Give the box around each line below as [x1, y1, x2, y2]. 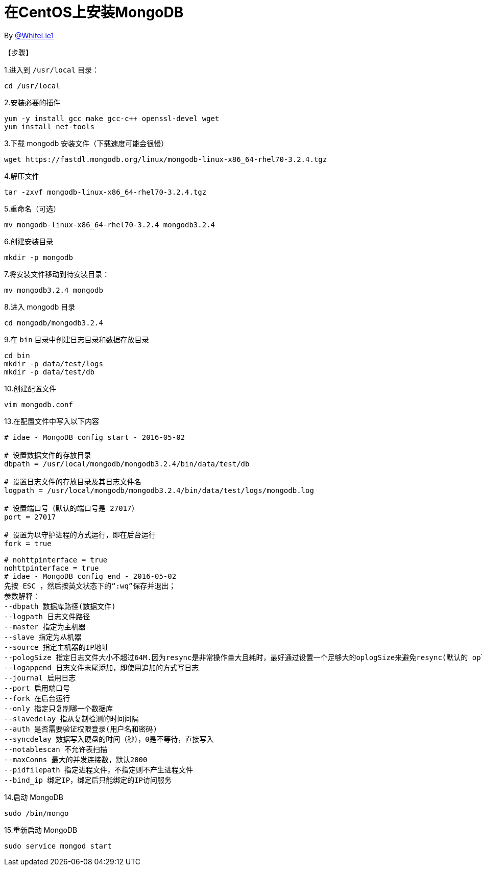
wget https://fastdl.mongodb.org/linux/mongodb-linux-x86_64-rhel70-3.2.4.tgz [4, 155, 327, 163]
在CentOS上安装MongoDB [4, 4, 184, 21]
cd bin [4, 351, 30, 360]
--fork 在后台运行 [4, 694, 70, 702]
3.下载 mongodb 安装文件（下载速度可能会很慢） [4, 138, 168, 148]
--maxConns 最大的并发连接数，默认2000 [4, 755, 148, 764]
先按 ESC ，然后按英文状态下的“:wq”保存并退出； [4, 581, 176, 590]
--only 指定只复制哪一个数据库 [4, 704, 113, 713]
